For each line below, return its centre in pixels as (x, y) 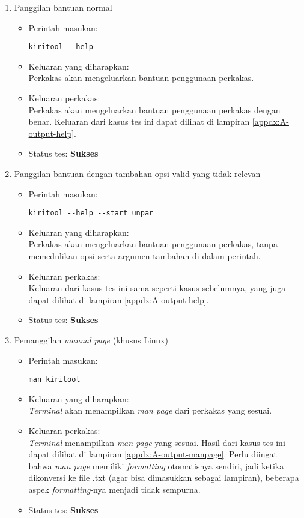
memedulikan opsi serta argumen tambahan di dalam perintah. (144, 256)
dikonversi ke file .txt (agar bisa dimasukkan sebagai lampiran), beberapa (164, 477)
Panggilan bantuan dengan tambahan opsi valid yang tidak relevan (137, 173)
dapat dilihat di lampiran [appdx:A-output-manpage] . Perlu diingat (153, 454)
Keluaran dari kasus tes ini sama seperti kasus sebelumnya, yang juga (157, 288)
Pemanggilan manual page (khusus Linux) (91, 340)
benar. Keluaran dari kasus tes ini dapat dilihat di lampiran (139, 122)
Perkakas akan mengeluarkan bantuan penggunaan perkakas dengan (154, 110)
